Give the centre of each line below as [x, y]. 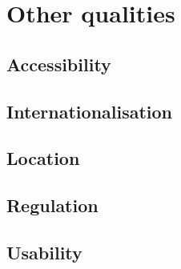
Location [43, 158]
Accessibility [59, 64]
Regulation [52, 205]
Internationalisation [90, 111]
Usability [44, 252]
